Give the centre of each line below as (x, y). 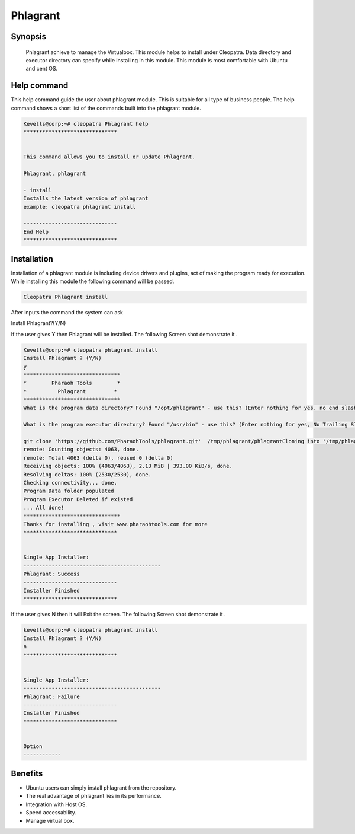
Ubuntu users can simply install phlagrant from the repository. (101, 787)
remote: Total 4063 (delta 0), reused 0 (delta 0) (99, 458)
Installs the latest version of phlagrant (86, 198)
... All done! (44, 508)
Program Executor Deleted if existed (78, 499)
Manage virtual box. (50, 821)
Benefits (27, 773)
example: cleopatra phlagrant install (80, 207)
